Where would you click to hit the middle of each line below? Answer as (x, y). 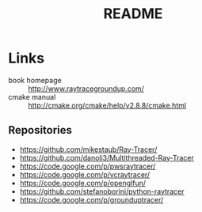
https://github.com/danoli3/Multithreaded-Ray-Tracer (107, 157)
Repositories (40, 130)
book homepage (35, 80)
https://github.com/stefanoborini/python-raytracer (102, 191)
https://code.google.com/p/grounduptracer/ (91, 199)
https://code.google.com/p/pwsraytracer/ (88, 166)
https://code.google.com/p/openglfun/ (83, 183)
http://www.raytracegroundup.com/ (86, 89)
